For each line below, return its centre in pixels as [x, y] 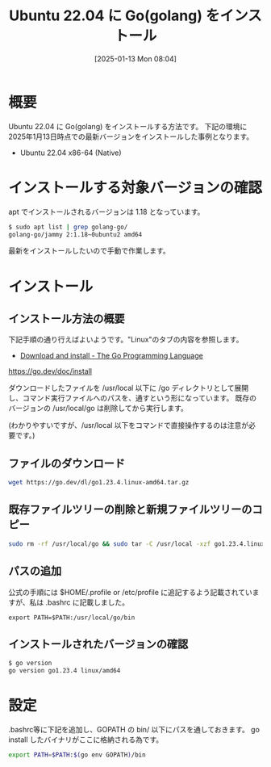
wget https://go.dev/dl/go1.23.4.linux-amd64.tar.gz [99, 483]
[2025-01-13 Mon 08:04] [135, 59]
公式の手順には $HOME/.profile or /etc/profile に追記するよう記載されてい [130, 592]
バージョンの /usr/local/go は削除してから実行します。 [98, 409]
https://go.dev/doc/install [50, 371]
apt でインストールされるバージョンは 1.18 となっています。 [106, 212]
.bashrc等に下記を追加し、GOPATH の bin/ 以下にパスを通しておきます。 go [134, 730]
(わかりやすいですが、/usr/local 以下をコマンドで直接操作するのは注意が [129, 425]
